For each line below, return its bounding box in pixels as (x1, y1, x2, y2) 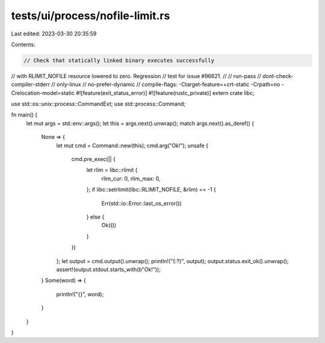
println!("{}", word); (56, 290, 104, 297)
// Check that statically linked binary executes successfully (23, 57, 215, 64)
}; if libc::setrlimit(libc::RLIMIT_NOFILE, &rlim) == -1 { (86, 186, 217, 193)
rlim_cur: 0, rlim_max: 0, (101, 175, 161, 182)
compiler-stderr (11, 81, 51, 88)
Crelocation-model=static (11, 89, 75, 96)
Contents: (11, 41, 36, 48)
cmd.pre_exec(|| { (71, 156, 116, 163)
